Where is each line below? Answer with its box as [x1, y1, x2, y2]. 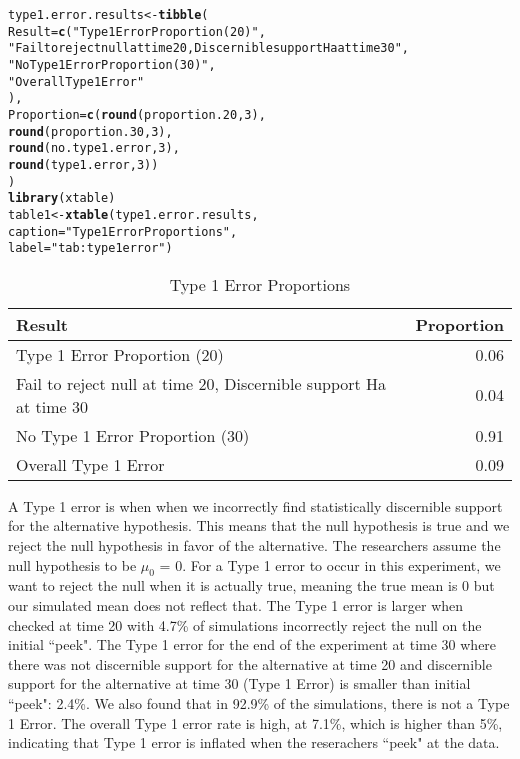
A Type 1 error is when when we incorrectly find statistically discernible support [8, 495, 503, 516]
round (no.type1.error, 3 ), [8, 141, 180, 156]
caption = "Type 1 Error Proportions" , [8, 224, 238, 239]
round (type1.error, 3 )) [8, 157, 159, 172]
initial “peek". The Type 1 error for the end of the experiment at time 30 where [8, 634, 497, 655]
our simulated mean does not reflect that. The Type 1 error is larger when [8, 595, 464, 616]
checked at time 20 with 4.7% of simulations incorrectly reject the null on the [8, 614, 482, 635]
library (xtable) [8, 191, 116, 206]
